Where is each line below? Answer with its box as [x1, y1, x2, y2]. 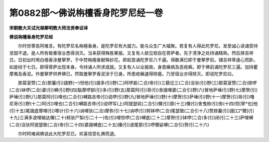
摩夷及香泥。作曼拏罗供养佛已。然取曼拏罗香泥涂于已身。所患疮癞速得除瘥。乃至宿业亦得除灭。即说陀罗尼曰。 [9, 71, 236, 76]
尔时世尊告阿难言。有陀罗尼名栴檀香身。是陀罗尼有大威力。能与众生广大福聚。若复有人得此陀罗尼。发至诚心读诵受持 [17, 43, 258, 49]
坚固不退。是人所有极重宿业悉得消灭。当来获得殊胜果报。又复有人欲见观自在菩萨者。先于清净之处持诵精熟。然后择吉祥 [9, 50, 254, 56]
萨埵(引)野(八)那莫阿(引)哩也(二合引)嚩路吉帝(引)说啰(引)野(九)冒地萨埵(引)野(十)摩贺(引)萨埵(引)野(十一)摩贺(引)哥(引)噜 [9, 94, 255, 100]
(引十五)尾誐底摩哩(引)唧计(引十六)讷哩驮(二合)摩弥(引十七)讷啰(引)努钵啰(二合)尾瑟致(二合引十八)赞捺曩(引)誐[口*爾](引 [9, 107, 255, 114]
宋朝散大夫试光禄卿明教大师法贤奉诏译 [9, 25, 88, 31]
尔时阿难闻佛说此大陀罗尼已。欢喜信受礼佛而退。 [17, 131, 119, 137]
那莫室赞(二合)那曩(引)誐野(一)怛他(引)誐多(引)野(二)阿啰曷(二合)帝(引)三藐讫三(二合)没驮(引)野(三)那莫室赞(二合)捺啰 [17, 80, 257, 86]
